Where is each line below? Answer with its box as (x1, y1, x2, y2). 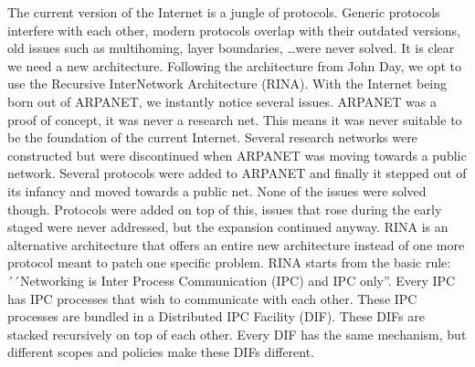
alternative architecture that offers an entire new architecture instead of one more (7, 235, 465, 254)
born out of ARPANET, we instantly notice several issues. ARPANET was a (7, 91, 437, 110)
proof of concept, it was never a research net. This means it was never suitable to (7, 110, 462, 129)
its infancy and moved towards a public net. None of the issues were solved (7, 181, 427, 200)
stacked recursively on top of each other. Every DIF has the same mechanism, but (7, 324, 467, 343)
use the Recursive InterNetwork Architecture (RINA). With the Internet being (7, 74, 448, 93)
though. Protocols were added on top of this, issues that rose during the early (7, 199, 442, 218)
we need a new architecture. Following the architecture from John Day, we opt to (7, 56, 461, 75)
